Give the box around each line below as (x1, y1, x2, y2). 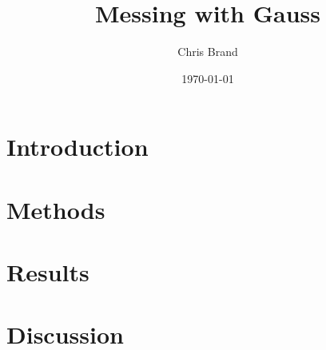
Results (6, 256, 89, 288)
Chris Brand (177, 43, 238, 60)
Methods (6, 193, 105, 225)
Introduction (6, 130, 149, 163)
